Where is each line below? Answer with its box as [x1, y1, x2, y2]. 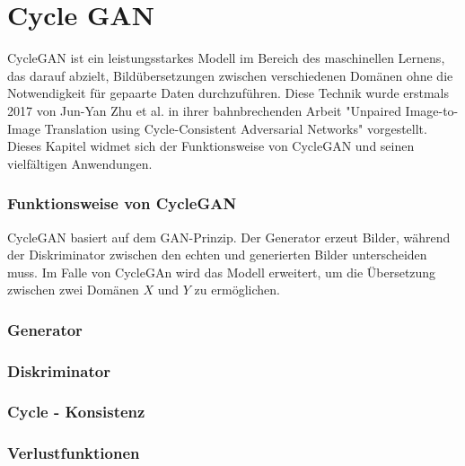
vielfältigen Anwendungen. [7, 154, 153, 172]
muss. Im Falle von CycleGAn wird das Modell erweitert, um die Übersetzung [7, 262, 436, 281]
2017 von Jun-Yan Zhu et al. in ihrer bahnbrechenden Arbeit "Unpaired [7, 101, 401, 119]
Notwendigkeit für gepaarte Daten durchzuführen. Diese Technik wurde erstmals [7, 84, 450, 102]
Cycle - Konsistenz [7, 400, 145, 423]
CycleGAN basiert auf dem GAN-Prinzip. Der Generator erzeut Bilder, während [7, 227, 451, 246]
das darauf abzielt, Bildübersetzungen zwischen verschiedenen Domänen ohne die [7, 66, 453, 84]
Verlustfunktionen [7, 442, 140, 464]
